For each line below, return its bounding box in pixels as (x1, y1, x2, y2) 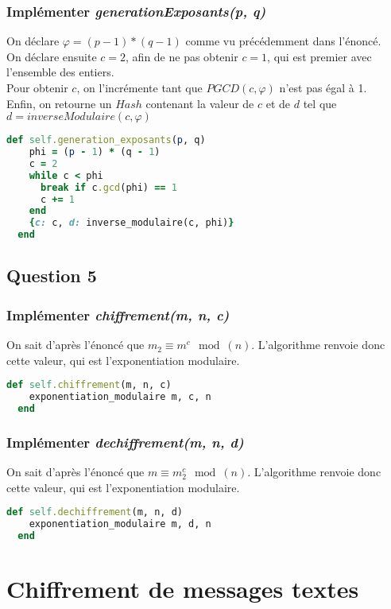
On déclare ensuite (6, 48, 97, 64)
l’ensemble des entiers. (6, 64, 114, 80)
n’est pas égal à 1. (279, 80, 367, 95)
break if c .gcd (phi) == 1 (40, 181, 177, 193)
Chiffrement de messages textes (6, 572, 359, 605)
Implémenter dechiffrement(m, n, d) (6, 432, 244, 452)
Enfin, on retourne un (6, 95, 112, 111)
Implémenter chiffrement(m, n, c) (6, 304, 230, 324)
